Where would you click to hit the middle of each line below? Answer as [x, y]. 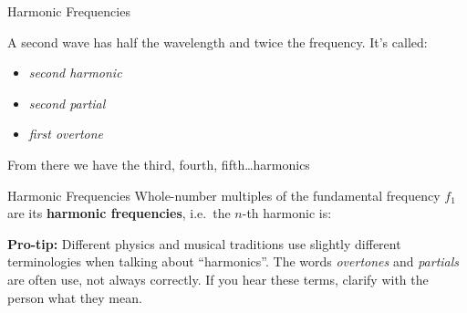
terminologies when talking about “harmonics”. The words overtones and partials [233, 261]
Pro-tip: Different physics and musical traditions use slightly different [204, 243]
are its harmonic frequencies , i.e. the [119, 213]
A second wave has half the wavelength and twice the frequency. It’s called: [218, 42]
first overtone [66, 134]
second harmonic [75, 73]
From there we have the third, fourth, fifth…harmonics [159, 164]
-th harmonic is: [287, 213]
